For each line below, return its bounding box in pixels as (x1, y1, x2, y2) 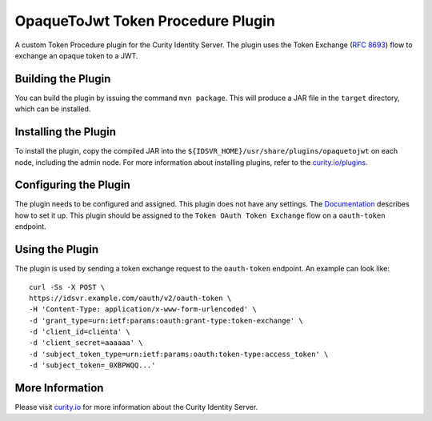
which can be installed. (14, 104, 91, 114)
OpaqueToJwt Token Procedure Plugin (14, 12, 276, 30)
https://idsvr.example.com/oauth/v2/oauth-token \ (29, 293, 232, 303)
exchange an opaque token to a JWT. (14, 50, 138, 60)
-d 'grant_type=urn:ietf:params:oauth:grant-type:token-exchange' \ (29, 316, 303, 325)
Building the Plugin (14, 72, 111, 86)
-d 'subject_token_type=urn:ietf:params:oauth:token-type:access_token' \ (29, 349, 329, 359)
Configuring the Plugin (14, 178, 131, 192)
